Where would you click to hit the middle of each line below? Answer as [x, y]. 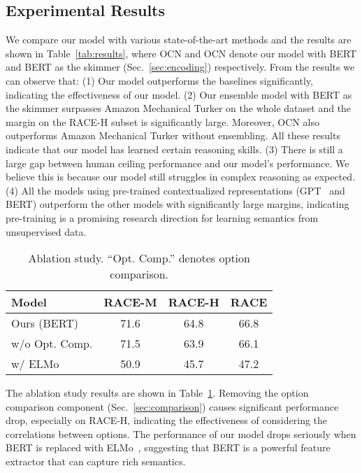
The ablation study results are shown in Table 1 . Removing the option [157, 393]
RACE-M [130, 302]
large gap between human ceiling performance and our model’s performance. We [178, 163]
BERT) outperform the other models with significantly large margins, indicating [178, 204]
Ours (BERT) [45, 323]
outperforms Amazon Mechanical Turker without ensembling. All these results [173, 135]
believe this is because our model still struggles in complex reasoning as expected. [181, 177]
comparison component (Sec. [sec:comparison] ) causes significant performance [172, 406]
